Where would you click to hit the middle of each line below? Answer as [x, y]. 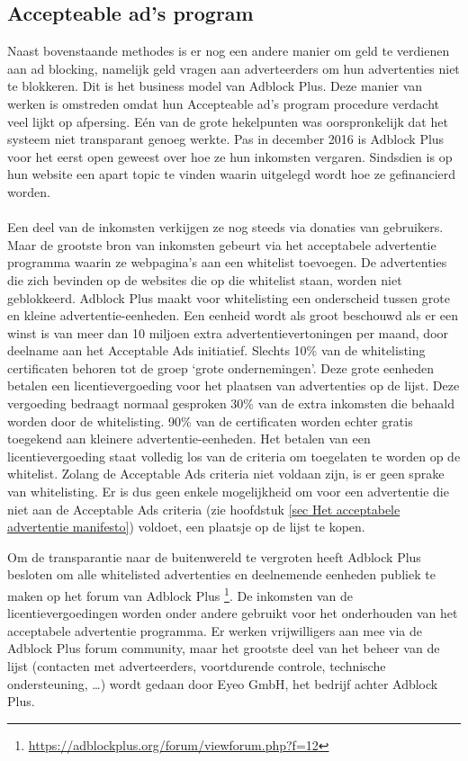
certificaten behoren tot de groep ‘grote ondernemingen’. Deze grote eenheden [221, 367]
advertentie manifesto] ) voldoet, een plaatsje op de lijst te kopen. [186, 527]
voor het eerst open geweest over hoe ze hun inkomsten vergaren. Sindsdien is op [230, 156]
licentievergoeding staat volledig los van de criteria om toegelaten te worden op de [234, 456]
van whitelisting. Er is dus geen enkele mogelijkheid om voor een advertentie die [228, 492]
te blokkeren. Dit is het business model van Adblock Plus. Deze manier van [215, 86]
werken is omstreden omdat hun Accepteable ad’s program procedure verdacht [223, 103]
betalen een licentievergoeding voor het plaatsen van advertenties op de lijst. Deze [234, 385]
